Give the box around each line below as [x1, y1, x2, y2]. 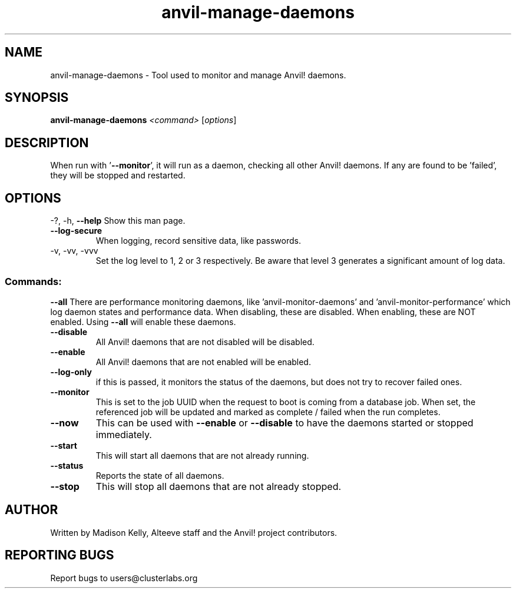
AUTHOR [5, 502, 58, 518]
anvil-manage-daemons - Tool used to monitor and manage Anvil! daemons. [50, 69, 346, 80]
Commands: [5, 275, 62, 287]
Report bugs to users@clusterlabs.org [50, 572, 198, 583]
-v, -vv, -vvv [50, 246, 98, 256]
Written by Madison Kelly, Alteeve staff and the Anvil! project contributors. [50, 527, 338, 538]
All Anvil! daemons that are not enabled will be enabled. [95, 356, 311, 367]
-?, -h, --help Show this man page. [50, 216, 186, 226]
